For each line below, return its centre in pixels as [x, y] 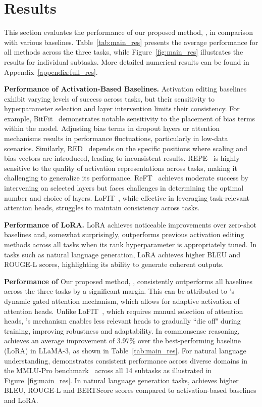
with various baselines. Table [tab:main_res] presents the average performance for [131, 42]
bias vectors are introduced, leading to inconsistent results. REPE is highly [122, 158]
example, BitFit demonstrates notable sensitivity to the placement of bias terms [130, 118]
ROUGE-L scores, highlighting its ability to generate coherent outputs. [114, 264]
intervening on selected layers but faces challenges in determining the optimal [124, 188]
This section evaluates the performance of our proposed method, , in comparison [128, 32]
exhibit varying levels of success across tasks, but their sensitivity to [109, 98]
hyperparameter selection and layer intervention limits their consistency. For [122, 108]
